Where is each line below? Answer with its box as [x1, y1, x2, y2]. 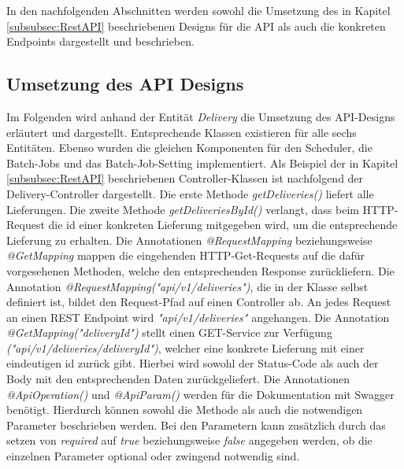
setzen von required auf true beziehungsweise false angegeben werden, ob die [6, 432, 372, 449]
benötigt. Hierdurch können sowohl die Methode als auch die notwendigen [6, 401, 363, 418]
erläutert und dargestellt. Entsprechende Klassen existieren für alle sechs [6, 124, 357, 140]
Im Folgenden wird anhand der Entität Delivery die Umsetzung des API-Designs [6, 108, 395, 124]
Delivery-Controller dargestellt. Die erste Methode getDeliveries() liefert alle [6, 185, 374, 201]
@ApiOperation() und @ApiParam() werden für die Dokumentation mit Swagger [6, 386, 395, 402]
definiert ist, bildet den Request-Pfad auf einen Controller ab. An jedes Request [6, 294, 391, 310]
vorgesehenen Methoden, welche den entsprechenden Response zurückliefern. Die [6, 262, 395, 279]
